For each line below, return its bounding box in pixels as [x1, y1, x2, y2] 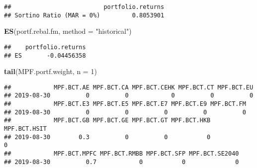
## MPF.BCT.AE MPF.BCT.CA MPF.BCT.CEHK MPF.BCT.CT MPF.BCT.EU [4, 84, 254, 91]
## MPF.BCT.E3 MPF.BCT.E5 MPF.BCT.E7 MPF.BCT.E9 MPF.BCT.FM [4, 100, 246, 108]
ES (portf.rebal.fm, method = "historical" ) [4, 26, 132, 36]
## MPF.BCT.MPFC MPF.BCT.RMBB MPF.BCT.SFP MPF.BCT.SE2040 [4, 150, 239, 158]
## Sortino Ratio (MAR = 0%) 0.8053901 [4, 11, 165, 19]
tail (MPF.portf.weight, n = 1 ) [4, 66, 97, 77]
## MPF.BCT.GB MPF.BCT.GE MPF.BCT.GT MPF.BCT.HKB [4, 117, 211, 124]
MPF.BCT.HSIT [4, 125, 47, 133]
